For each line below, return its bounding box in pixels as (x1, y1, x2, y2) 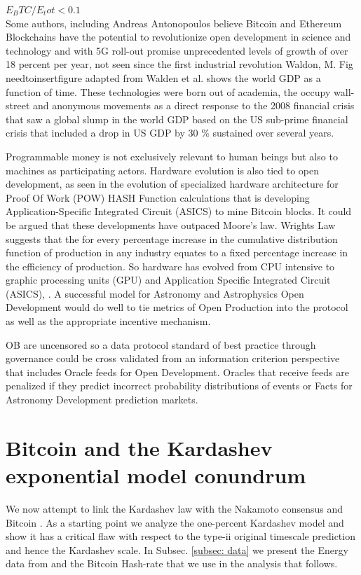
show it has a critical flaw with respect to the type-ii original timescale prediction (6, 529, 355, 543)
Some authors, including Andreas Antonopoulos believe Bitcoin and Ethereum (6, 15, 342, 30)
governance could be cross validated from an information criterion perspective (6, 351, 340, 366)
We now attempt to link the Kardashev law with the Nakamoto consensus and (6, 501, 343, 515)
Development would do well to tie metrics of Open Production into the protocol (6, 300, 348, 314)
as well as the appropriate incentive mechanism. (6, 314, 211, 328)
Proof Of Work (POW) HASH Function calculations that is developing (6, 190, 310, 205)
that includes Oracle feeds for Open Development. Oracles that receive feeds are (6, 364, 349, 379)
